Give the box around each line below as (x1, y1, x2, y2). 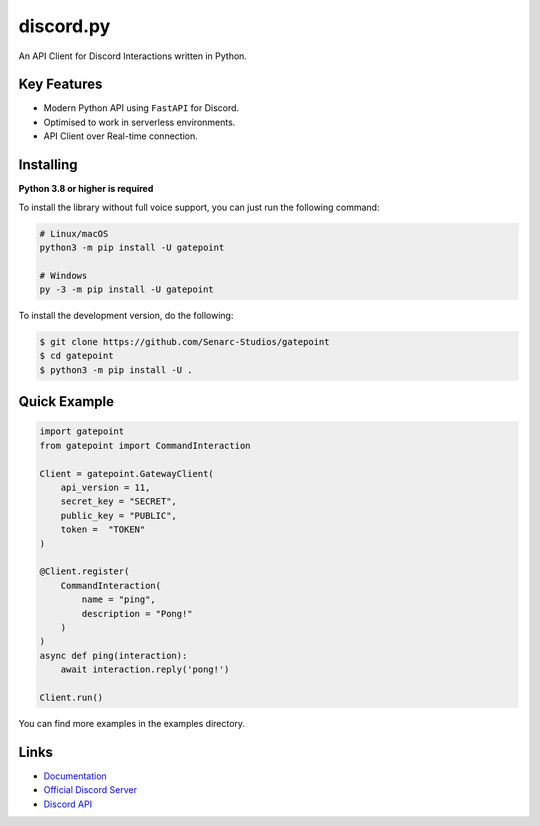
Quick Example (18, 393, 115, 410)
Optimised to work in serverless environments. (43, 116, 236, 128)
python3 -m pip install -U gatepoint (39, 241, 225, 253)
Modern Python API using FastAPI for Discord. (43, 102, 240, 114)
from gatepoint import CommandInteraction (39, 440, 251, 451)
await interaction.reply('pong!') (60, 664, 230, 675)
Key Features (18, 76, 103, 93)
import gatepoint (39, 426, 125, 437)
